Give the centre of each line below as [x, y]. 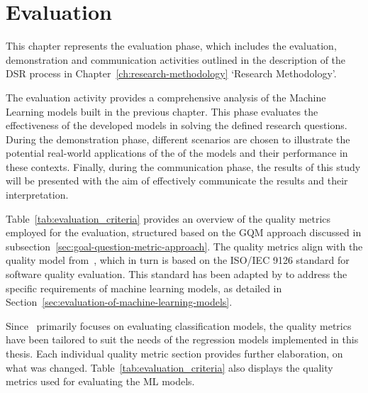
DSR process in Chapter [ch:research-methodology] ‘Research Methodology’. [171, 73]
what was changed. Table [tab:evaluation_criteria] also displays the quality [169, 367]
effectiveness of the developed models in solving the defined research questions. [177, 125]
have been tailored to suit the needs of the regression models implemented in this [182, 339]
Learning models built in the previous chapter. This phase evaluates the [162, 111]
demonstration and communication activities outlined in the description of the [176, 59]
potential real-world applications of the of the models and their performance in [177, 153]
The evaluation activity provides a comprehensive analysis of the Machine [166, 97]
